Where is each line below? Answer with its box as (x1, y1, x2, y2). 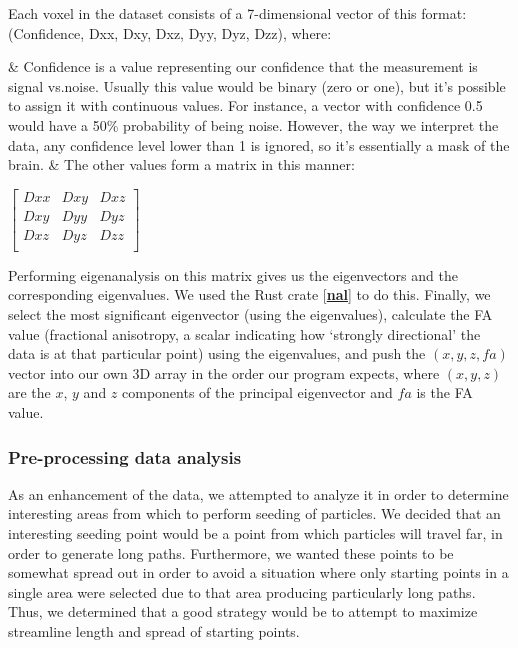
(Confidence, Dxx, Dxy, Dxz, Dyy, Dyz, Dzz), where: (8, 22, 332, 43)
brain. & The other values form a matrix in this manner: (8, 154, 355, 175)
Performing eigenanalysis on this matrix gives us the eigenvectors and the (8, 264, 458, 285)
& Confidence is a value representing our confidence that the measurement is (8, 56, 478, 77)
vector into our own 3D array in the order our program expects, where (8, 362, 440, 383)
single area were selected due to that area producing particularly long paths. (8, 581, 476, 602)
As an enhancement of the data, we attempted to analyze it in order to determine (8, 483, 509, 504)
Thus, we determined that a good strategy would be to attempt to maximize (8, 601, 478, 622)
